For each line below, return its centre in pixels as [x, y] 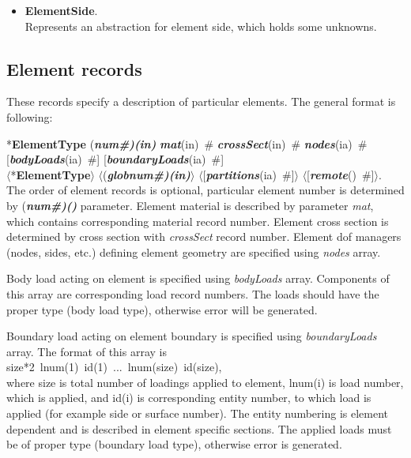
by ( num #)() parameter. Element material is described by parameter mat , [190, 205]
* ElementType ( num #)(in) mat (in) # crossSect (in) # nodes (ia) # [187, 143]
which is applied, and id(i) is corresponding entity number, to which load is [189, 398]
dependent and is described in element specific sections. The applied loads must [199, 428]
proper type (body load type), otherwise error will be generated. [162, 309]
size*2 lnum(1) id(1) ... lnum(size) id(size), [114, 367]
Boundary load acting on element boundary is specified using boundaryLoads [192, 336]
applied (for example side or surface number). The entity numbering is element [198, 413]
